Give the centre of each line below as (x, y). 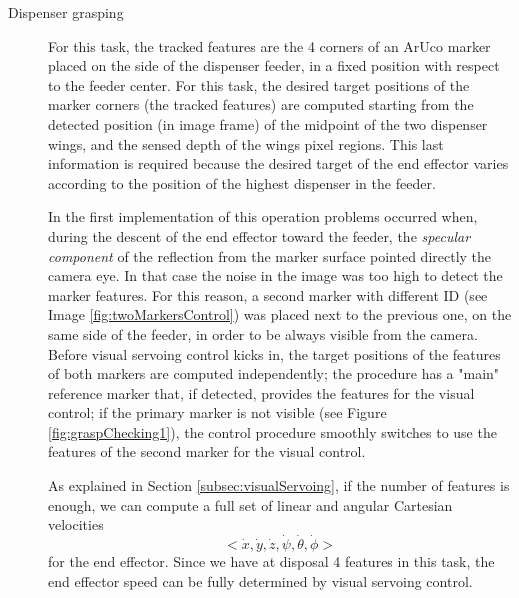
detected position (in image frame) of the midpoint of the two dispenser (268, 123)
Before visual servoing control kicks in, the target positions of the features (274, 353)
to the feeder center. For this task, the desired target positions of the (259, 84)
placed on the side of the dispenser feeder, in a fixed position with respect (274, 65)
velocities (76, 524)
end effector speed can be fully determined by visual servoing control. (260, 580)
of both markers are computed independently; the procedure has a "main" (274, 373)
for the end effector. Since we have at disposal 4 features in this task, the (271, 561)
